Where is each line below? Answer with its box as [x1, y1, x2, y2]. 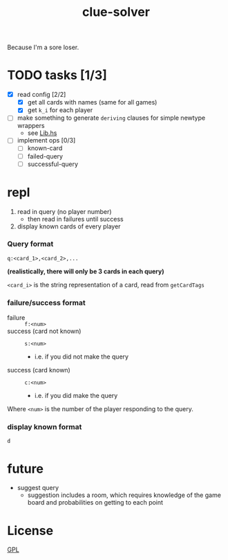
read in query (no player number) [17, 207, 112, 215]
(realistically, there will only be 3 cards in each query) [7, 267, 164, 276]
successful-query [27, 160, 78, 168]
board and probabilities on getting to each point [27, 498, 164, 507]
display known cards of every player [17, 222, 121, 231]
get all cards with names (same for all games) [27, 98, 158, 107]
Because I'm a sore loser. [7, 43, 79, 52]
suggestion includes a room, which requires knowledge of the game [27, 491, 221, 499]
